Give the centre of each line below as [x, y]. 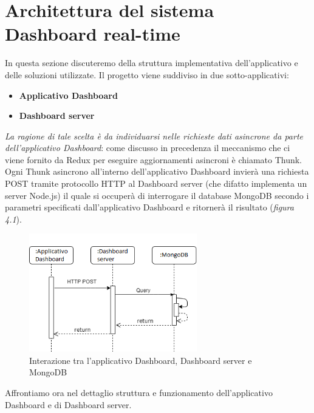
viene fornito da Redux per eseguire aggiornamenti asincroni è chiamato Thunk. [154, 159]
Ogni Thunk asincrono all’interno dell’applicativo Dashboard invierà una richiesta [157, 171]
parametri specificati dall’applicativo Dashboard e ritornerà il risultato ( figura [149, 207]
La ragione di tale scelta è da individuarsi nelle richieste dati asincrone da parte [154, 136]
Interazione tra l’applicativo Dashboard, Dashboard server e [141, 360]
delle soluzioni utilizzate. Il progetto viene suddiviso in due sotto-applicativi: [147, 74]
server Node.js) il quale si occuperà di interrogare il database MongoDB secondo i [157, 195]
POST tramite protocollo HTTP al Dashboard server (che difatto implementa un [156, 183]
